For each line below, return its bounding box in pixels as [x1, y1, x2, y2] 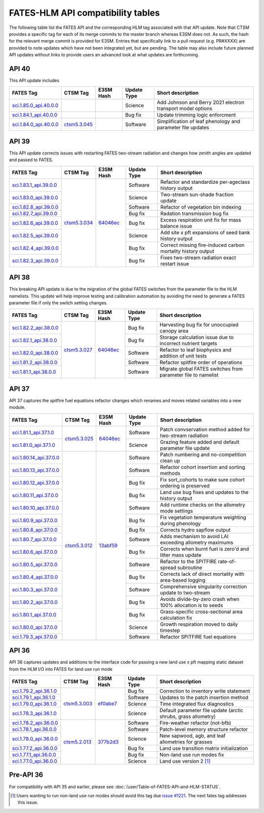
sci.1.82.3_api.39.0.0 [12, 257, 59, 264]
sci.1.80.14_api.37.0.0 [12, 454, 60, 461]
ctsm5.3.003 [64, 700, 92, 707]
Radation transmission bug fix [160, 210, 229, 217]
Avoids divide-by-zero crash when [160, 595, 240, 602]
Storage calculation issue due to [159, 334, 234, 341]
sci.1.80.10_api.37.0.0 [12, 504, 60, 511]
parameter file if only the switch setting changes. [9, 300, 108, 306]
